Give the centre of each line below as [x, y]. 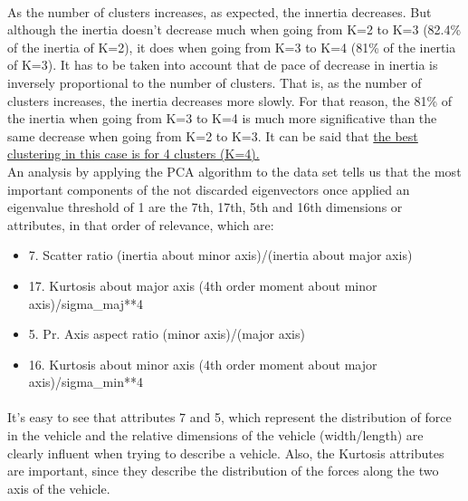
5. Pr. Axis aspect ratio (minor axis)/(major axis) [167, 334]
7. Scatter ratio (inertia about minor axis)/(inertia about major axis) [220, 255]
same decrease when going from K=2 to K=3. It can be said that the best [213, 135]
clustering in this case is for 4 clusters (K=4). [134, 154]
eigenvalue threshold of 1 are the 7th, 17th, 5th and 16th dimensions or [205, 207]
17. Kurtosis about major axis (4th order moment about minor [203, 285]
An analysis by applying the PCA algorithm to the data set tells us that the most [234, 171]
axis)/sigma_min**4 [86, 382]
